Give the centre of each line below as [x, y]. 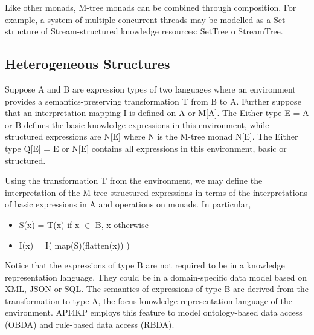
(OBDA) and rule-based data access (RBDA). [90, 324]
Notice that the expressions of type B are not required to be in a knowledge [145, 265]
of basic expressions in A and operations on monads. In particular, [128, 204]
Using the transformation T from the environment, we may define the [134, 181]
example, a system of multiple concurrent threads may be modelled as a [138, 19]
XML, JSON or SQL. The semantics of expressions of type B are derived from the [157, 289]
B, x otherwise [122, 224]
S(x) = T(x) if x [49, 224]
